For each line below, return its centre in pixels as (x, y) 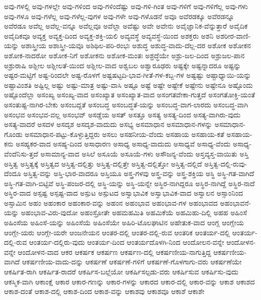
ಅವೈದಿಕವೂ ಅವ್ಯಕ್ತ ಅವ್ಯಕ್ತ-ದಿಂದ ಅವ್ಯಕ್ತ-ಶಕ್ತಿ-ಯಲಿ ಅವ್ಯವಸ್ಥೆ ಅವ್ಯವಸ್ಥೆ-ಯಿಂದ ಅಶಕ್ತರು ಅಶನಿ (109, 35)
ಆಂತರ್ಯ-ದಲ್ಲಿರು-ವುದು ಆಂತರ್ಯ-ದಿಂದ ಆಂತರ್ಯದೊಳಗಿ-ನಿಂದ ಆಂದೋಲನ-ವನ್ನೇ (126, 242)
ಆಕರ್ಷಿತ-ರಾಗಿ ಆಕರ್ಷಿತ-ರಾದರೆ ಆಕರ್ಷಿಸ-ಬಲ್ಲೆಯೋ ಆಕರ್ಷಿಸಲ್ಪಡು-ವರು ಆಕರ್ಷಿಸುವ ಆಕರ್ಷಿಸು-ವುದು (121, 272)
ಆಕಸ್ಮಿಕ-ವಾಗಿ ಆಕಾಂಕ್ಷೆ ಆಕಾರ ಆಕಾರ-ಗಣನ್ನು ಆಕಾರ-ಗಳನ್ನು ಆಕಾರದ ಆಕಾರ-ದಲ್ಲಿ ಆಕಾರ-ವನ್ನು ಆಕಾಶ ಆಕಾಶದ (129, 281)
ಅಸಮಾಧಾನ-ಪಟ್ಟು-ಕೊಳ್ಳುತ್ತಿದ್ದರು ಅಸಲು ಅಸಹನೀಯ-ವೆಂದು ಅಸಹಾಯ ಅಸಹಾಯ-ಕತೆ (124, 134)
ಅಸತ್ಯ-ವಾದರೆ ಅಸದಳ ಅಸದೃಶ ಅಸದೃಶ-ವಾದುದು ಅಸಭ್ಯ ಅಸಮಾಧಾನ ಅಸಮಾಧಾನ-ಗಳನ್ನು (108, 124)
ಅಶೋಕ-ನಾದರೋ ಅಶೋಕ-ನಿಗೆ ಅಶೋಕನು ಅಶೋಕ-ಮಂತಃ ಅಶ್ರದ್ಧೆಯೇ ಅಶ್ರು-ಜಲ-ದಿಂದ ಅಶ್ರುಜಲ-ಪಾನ (124, 55)
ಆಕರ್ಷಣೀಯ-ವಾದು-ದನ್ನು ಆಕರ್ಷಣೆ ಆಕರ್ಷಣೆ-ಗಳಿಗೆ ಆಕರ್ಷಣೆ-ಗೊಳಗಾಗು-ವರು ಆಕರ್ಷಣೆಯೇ (132, 262)
